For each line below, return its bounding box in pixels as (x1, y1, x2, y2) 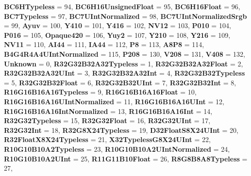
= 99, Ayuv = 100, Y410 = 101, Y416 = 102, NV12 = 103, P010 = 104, (4, 20, 231, 31)
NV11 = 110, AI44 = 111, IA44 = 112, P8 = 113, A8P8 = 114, (4, 39, 204, 49)
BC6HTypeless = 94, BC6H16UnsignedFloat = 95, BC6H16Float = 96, (4, 1, 240, 11)
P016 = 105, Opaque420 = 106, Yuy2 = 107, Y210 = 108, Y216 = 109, (4, 30, 231, 40)
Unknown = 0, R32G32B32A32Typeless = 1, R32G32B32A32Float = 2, (4, 58, 243, 68)
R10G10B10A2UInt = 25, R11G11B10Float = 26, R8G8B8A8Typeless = (4, 153, 248, 163)
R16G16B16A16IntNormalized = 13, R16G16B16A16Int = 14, (4, 106, 213, 116)
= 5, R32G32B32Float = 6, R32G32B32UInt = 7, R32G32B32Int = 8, (4, 77, 236, 87)
